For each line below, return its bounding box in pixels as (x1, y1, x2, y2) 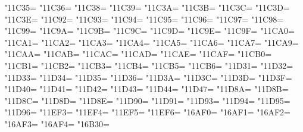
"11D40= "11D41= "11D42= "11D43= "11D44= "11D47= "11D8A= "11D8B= (4, 83, 289, 95)
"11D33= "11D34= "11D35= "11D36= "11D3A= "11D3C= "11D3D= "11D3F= (4, 71, 292, 83)
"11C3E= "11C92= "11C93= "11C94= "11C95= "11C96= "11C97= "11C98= (4, 12, 284, 25)
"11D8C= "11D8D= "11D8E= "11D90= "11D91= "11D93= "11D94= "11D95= (4, 94, 290, 106)
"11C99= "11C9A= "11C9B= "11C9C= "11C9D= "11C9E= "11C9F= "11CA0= (4, 24, 295, 37)
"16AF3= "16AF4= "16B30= (4, 117, 110, 130)
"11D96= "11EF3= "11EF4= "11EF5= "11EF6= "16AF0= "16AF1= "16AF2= (4, 106, 290, 118)
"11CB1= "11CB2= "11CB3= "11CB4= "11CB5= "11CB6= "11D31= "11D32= (4, 59, 293, 71)
